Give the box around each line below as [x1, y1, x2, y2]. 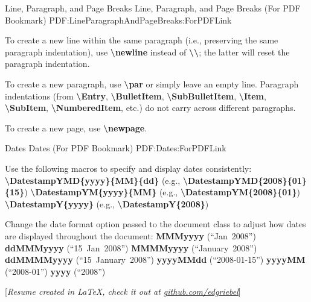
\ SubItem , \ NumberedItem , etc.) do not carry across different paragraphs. [5, 101, 296, 114]
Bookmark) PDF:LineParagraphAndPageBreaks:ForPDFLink [5, 13, 232, 26]
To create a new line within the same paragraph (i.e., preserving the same [5, 34, 278, 46]
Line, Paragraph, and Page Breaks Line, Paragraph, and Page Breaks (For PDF [5, 2, 301, 14]
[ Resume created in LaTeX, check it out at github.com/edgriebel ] [5, 285, 241, 298]
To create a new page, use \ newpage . [5, 121, 147, 134]
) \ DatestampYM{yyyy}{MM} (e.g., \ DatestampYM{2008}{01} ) [24, 186, 300, 198]
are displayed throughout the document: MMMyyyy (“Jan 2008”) [5, 229, 256, 242]
